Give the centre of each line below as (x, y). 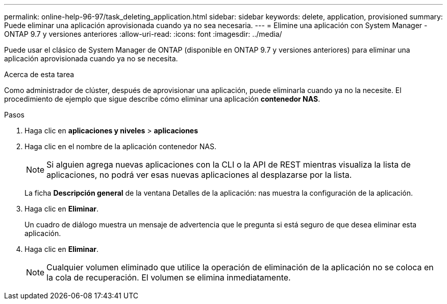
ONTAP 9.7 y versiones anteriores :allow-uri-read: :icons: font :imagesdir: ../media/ (143, 34)
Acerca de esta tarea (39, 74)
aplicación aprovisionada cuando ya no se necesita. (91, 59)
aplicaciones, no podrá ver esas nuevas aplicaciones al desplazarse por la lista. (199, 175)
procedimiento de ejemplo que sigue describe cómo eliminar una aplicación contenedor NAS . (162, 99)
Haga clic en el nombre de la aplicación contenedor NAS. (121, 146)
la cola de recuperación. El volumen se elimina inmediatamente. (169, 277)
